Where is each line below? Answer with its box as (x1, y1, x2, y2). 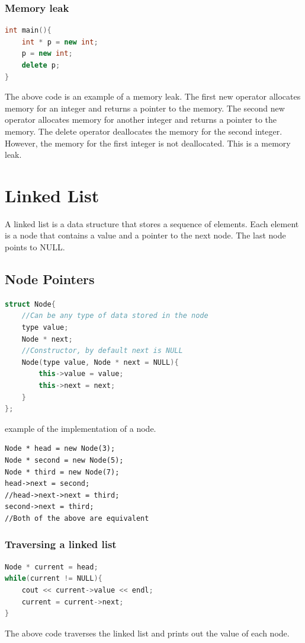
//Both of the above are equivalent (5, 514, 149, 523)
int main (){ (5, 26, 52, 35)
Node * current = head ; (5, 562, 98, 571)
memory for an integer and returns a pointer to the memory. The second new (5, 101, 285, 114)
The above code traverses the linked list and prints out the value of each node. (5, 626, 290, 639)
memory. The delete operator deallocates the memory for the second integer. (5, 125, 282, 137)
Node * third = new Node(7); (5, 467, 120, 476)
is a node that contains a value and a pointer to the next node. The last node (5, 229, 286, 241)
